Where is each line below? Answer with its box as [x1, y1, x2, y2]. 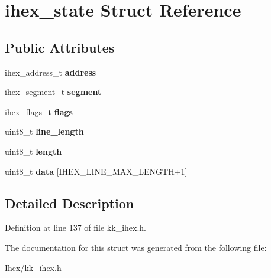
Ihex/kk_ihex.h [5, 261, 62, 273]
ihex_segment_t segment [5, 86, 102, 98]
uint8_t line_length [5, 125, 84, 138]
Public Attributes [5, 38, 115, 56]
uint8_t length [5, 145, 62, 157]
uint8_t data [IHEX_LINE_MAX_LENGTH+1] [5, 165, 188, 177]
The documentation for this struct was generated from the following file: [5, 241, 267, 253]
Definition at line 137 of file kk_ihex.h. [5, 221, 147, 234]
